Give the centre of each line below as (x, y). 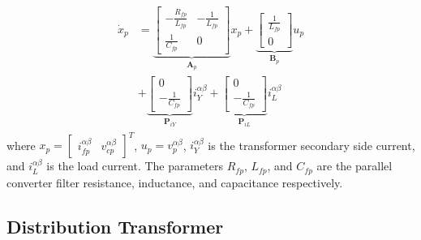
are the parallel (354, 166)
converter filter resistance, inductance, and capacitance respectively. (175, 182)
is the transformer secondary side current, (311, 145)
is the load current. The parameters (135, 166)
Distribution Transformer (115, 226)
